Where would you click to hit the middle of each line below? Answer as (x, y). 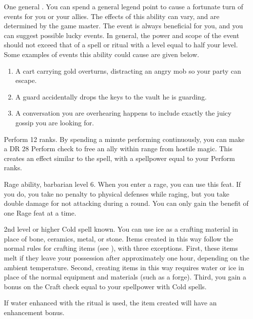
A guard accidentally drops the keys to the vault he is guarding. (111, 96)
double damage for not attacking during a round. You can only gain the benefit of (126, 203)
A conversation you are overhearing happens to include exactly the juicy (123, 113)
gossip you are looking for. (55, 122)
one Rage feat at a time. (40, 212)
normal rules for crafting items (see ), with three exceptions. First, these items (121, 248)
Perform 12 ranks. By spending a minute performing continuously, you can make (124, 139)
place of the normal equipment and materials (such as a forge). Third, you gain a (125, 277)
